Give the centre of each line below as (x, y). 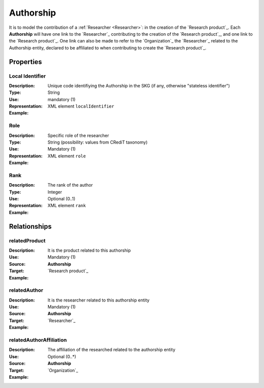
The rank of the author (70, 185)
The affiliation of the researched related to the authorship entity (111, 350)
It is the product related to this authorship (89, 250)
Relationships (30, 226)
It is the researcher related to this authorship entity (99, 300)
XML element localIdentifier (81, 106)
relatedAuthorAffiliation (38, 340)
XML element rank (67, 206)
